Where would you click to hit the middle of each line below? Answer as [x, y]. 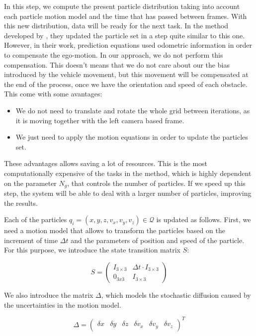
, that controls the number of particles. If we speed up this [156, 183]
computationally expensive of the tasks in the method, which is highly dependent [128, 173]
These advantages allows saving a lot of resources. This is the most [106, 163]
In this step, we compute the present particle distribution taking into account [122, 6]
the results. [21, 203]
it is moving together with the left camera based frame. [100, 120]
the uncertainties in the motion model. [63, 304]
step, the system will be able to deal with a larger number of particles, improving [128, 193]
